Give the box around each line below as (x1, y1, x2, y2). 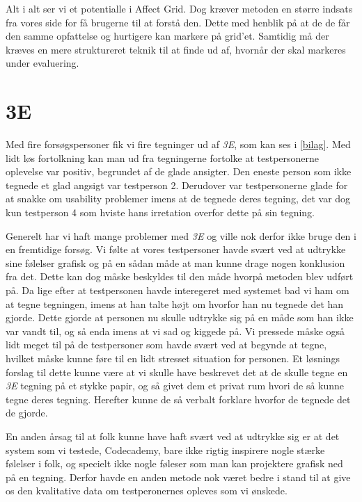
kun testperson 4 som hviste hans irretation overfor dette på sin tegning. (6, 205, 315, 220)
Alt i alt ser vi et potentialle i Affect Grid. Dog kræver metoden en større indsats (6, 1, 353, 15)
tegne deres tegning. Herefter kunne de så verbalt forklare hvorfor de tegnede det (6, 391, 351, 406)
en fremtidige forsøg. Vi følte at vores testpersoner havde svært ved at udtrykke (6, 242, 346, 257)
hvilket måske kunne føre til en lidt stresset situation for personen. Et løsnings (6, 351, 340, 365)
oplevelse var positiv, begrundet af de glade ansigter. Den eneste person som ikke (6, 164, 352, 179)
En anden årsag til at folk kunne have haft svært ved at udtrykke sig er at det (6, 428, 340, 443)
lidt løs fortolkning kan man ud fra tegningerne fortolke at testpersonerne (6, 150, 320, 165)
